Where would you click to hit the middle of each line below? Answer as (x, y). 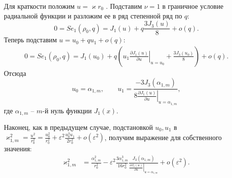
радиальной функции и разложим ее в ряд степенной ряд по (93, 15)
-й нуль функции (67, 110)
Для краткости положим (39, 6)
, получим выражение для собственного (163, 137)
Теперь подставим (30, 40)
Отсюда (15, 73)
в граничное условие (193, 6)
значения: (18, 149)
